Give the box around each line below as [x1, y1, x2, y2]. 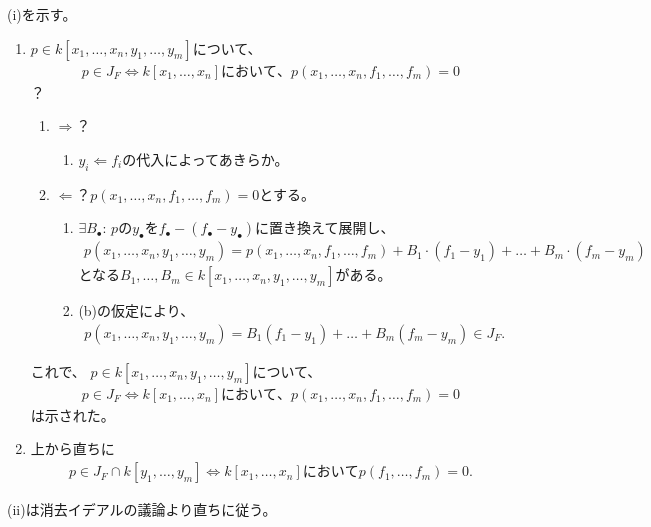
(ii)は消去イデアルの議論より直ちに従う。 [7, 499, 277, 520]
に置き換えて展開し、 [255, 217, 395, 238]
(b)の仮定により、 [78, 300, 195, 321]
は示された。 [30, 404, 115, 425]
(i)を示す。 [7, 4, 77, 24]
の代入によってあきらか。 [122, 148, 289, 169]
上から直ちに [30, 438, 115, 459]
